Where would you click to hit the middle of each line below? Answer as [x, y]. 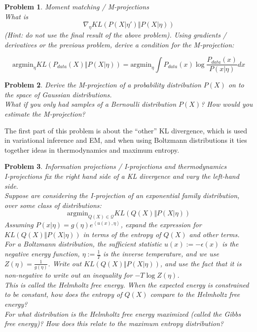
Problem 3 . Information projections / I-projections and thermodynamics [116, 166]
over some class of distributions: [53, 205]
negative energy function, [42, 253]
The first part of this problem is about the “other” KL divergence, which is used [126, 130]
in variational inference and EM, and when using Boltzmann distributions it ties [126, 140]
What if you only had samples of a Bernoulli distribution [91, 104]
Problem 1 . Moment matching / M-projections [77, 6]
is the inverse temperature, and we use [161, 253]
